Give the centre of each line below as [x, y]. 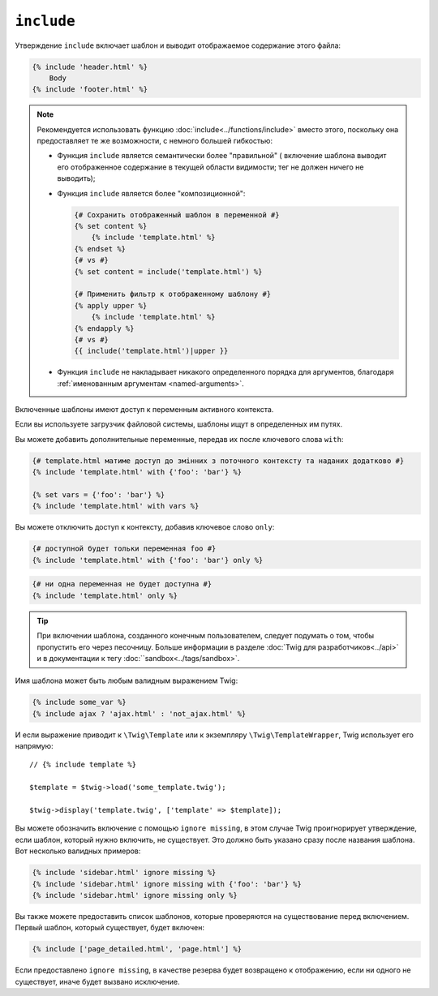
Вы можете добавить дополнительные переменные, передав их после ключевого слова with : [179, 439]
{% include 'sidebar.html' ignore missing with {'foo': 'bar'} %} [167, 884]
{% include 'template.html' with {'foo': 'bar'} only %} [148, 560]
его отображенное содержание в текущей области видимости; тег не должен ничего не [210, 167]
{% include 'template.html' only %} [105, 595]
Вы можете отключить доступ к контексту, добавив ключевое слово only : [145, 527]
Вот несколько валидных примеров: [78, 851]
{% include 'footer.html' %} [90, 90]
